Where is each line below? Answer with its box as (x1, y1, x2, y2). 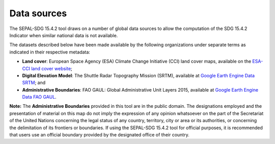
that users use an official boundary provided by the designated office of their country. (9, 132, 189, 138)
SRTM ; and (22, 79, 46, 86)
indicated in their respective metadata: (9, 49, 90, 55)
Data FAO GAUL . (22, 94, 57, 100)
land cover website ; (31, 65, 72, 71)
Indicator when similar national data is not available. (9, 32, 118, 38)
